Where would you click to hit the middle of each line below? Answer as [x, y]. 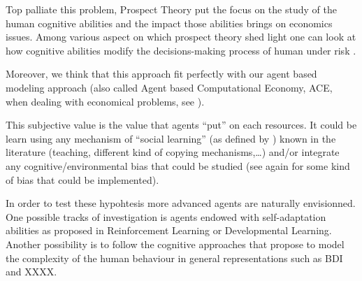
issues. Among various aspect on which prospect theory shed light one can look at [181, 37]
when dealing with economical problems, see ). [105, 101]
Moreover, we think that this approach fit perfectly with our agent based [161, 74]
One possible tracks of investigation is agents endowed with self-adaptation [166, 216]
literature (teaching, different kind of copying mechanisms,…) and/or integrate [173, 152]
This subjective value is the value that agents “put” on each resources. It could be [181, 125]
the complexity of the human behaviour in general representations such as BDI [174, 258]
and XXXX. [31, 272]
